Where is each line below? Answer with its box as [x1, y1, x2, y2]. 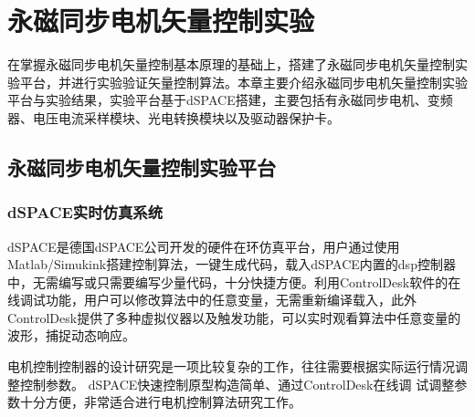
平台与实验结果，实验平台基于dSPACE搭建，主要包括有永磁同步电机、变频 [7, 90, 453, 109]
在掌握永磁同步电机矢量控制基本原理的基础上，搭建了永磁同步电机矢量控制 [7, 55, 455, 74]
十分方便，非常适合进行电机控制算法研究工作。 [19, 392, 301, 412]
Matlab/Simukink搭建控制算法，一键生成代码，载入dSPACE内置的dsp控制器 [7, 255, 456, 274]
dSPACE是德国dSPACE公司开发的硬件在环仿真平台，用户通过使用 [7, 236, 400, 255]
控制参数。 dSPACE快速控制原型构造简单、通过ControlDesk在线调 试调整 [19, 374, 455, 393]
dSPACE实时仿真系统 [7, 201, 164, 224]
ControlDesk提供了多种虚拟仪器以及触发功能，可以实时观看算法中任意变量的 [7, 308, 461, 327]
